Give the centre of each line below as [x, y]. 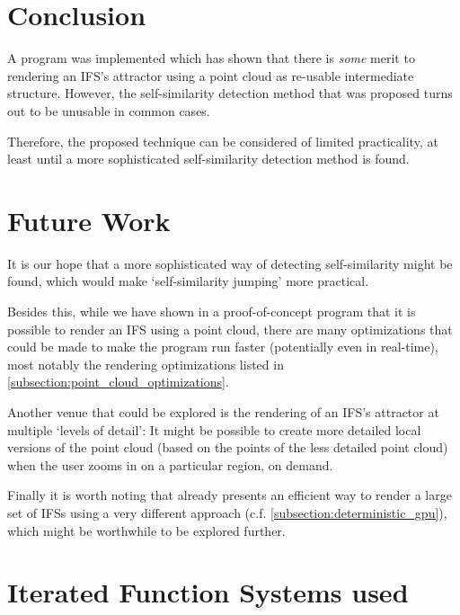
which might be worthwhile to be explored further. [146, 530]
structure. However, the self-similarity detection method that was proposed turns [230, 93]
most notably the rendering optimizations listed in [146, 364]
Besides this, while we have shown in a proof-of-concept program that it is [212, 311]
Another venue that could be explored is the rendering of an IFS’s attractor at [223, 411]
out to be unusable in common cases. [109, 110]
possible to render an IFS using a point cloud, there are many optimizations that [230, 329]
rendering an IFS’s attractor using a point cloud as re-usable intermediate [211, 75]
